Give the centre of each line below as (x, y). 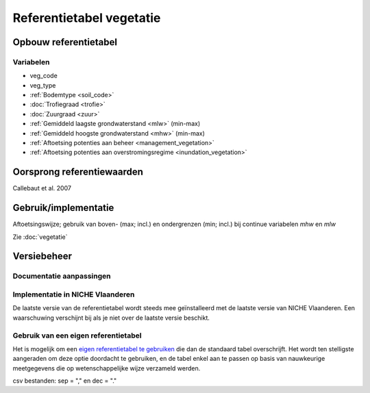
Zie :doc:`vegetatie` (40, 237)
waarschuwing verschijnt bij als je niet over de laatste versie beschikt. (111, 318)
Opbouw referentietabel (65, 42)
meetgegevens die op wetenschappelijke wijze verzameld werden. (107, 368)
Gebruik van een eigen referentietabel (77, 335)
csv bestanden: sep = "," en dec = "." (65, 381)
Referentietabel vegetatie (87, 18)
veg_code (44, 76)
